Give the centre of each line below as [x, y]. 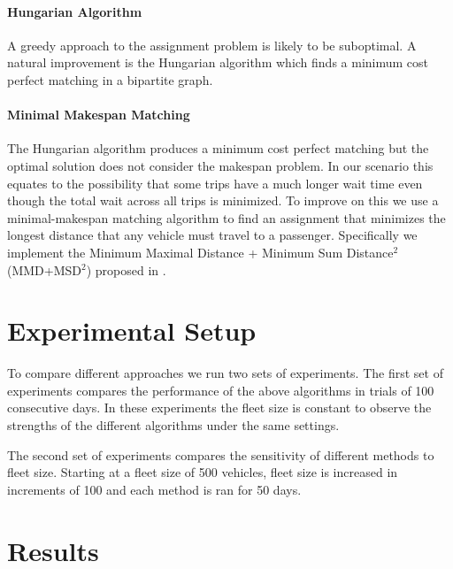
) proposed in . [126, 269]
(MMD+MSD [45, 269]
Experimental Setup [132, 331]
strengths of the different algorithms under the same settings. [173, 425]
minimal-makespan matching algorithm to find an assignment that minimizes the [226, 217]
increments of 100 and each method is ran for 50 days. [154, 489]
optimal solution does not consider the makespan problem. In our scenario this [220, 165]
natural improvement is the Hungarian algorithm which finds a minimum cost [218, 62]
